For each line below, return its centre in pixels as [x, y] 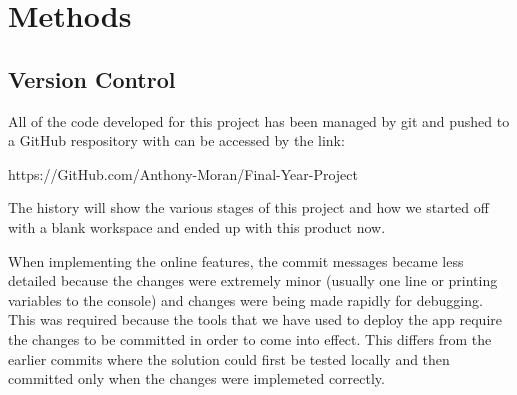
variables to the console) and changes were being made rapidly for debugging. [245, 299]
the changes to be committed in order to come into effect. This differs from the [250, 338]
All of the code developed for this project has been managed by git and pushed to [259, 120]
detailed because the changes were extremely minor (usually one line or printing [253, 280]
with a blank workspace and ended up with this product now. [197, 226]
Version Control [92, 78]
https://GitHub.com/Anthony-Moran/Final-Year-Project [183, 173]
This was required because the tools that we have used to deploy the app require [255, 319]
